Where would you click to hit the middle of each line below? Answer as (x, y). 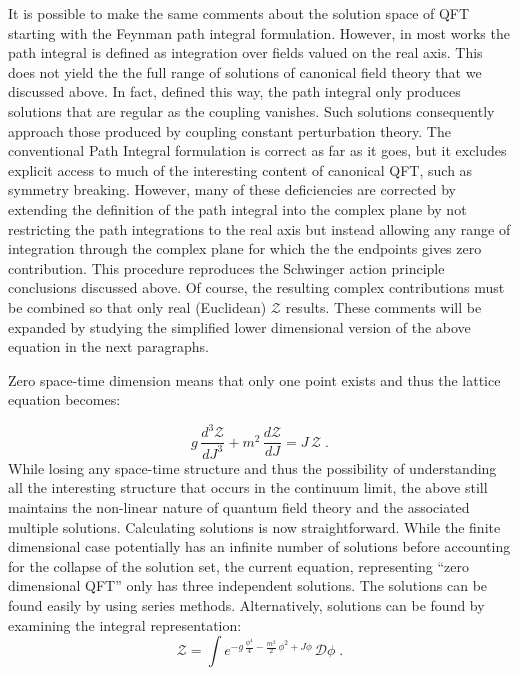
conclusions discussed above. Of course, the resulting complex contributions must (256, 287)
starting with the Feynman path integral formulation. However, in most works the (259, 32)
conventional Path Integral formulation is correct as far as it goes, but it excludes (257, 150)
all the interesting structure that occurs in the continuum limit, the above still (248, 487)
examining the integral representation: (125, 624)
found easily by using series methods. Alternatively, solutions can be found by (246, 604)
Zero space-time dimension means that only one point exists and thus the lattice (254, 379)
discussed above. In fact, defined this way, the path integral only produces (234, 91)
